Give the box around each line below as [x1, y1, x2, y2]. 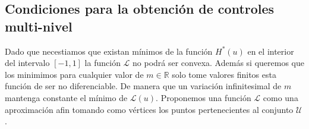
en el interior [247, 45, 294, 57]
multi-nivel [5, 17, 72, 35]
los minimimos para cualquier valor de [5, 68, 144, 80]
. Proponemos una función [156, 91, 251, 103]
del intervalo [5, 56, 50, 69]
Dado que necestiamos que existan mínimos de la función [5, 45, 213, 57]
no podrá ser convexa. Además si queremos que [133, 56, 304, 69]
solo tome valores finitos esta [172, 68, 276, 80]
